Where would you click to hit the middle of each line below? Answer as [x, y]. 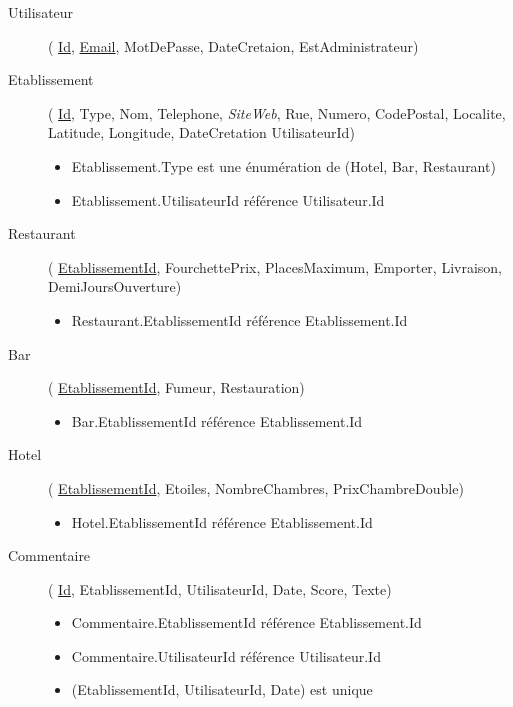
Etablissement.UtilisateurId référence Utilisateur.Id [228, 199]
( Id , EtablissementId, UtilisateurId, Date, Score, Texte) [220, 588]
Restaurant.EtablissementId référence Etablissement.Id [239, 319]
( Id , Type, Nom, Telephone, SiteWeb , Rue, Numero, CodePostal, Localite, [277, 112]
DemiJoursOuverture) [115, 286]
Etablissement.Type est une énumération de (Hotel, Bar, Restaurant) [283, 165]
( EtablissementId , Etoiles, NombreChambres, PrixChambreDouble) [256, 487]
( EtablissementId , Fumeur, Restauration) [176, 387]
